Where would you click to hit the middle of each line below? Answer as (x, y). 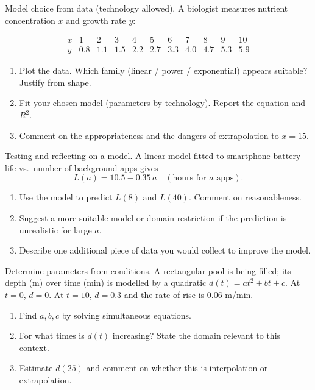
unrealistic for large (55, 229)
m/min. (239, 294)
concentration (30, 20)
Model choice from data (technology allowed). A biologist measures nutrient (147, 8)
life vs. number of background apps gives (82, 167)
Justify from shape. (55, 82)
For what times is (52, 335)
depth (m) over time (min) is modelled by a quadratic (106, 282)
